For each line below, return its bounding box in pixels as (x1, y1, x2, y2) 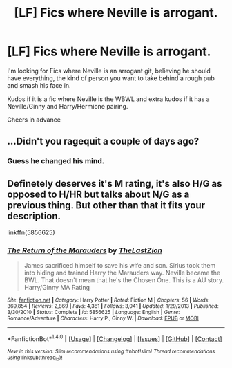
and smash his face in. (7, 81, 71, 89)
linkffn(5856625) (7, 228, 55, 237)
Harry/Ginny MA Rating (23, 284, 90, 292)
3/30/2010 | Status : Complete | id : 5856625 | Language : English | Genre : (7, 309, 180, 316)
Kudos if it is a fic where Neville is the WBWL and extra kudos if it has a (7, 95, 210, 103)
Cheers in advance (7, 116, 61, 124)
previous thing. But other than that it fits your (7, 199, 206, 211)
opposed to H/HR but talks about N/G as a (7, 188, 190, 200)
